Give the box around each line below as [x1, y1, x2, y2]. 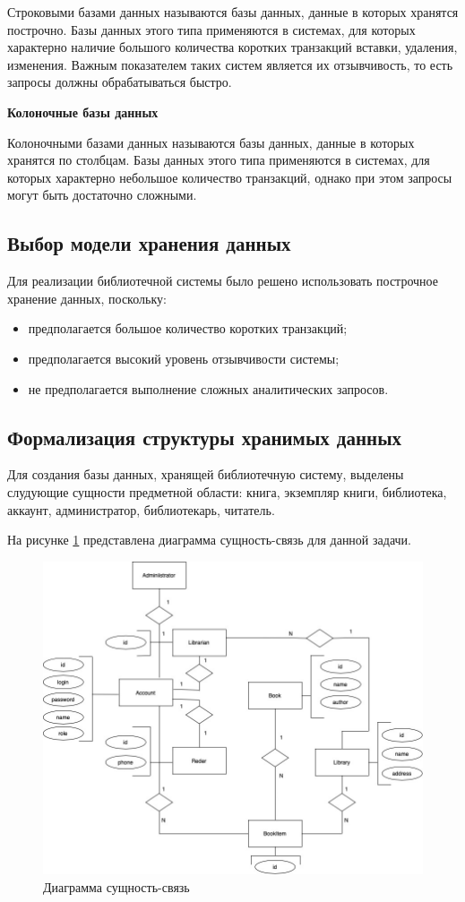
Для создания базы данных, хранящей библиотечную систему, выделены [7, 465, 404, 484]
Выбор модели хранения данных [7, 229, 291, 257]
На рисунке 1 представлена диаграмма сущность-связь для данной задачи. [7, 530, 411, 549]
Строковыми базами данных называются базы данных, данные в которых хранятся [7, 3, 459, 21]
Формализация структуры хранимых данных [7, 423, 402, 451]
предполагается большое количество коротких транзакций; [28, 319, 348, 338]
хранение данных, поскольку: [7, 288, 167, 307]
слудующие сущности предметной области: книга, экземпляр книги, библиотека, [7, 482, 447, 501]
